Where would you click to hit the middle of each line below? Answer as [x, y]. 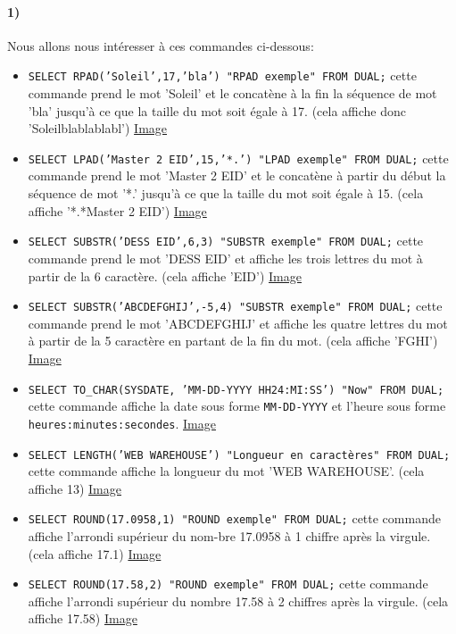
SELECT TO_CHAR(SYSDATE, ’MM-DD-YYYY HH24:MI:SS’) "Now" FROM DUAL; [236, 390]
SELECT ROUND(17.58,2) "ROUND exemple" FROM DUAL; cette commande [228, 584]
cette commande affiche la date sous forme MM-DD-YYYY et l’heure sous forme [237, 406]
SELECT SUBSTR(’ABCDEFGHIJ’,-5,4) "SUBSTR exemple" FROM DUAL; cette [235, 306]
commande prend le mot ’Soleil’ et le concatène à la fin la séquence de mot [232, 93]
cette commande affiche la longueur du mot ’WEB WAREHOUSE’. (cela [226, 471]
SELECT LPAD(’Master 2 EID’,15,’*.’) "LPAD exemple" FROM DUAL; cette [238, 158]
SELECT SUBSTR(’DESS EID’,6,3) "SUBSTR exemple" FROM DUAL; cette [226, 241]
